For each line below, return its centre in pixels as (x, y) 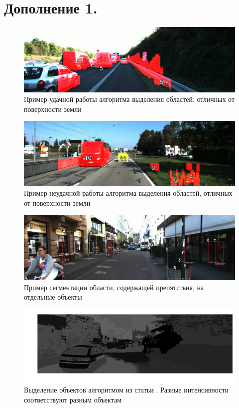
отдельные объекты (53, 297)
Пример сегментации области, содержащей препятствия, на (114, 287)
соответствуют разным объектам (73, 399)
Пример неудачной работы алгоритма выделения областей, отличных (128, 193)
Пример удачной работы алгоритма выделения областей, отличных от (129, 99)
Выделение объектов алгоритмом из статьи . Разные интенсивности (126, 390)
